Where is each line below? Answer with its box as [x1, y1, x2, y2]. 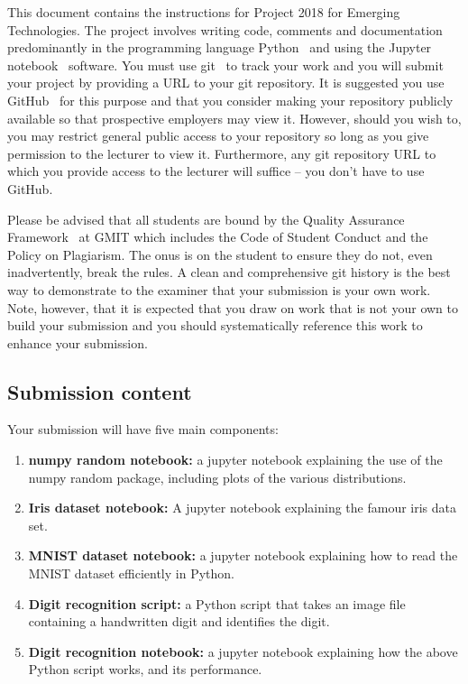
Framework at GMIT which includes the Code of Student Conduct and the [7, 227, 428, 246]
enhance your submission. [7, 333, 148, 352]
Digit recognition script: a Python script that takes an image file [28, 594, 406, 613]
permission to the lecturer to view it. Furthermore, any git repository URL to [7, 143, 436, 162]
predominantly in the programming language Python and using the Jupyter [7, 38, 432, 57]
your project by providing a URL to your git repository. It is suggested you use [7, 73, 445, 92]
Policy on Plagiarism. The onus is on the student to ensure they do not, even [7, 245, 433, 263]
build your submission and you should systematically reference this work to [7, 316, 423, 335]
